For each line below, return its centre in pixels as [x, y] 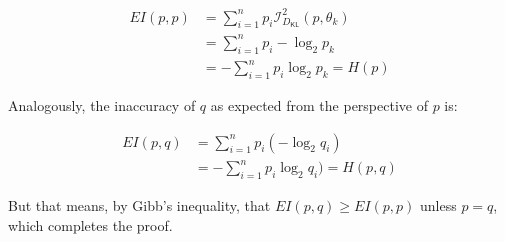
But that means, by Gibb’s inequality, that [139, 204]
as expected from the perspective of [319, 104]
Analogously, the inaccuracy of [102, 104]
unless [438, 204]
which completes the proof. [90, 224]
